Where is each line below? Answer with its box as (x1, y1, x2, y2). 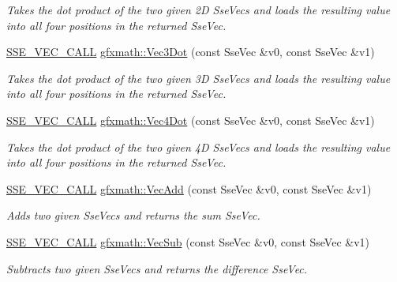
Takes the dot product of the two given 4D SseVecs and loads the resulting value (6, 138, 391, 155)
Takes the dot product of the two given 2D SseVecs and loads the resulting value (6, 2, 391, 17)
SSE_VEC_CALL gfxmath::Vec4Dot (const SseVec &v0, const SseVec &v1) (6, 111, 375, 128)
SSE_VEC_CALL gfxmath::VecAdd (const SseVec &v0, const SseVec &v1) (6, 180, 372, 197)
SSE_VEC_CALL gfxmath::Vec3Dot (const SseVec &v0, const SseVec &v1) (6, 43, 375, 60)
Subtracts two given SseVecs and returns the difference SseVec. (6, 260, 308, 276)
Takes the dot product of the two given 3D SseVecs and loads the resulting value (6, 70, 391, 86)
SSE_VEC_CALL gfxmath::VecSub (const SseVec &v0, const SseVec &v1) (6, 233, 370, 250)
